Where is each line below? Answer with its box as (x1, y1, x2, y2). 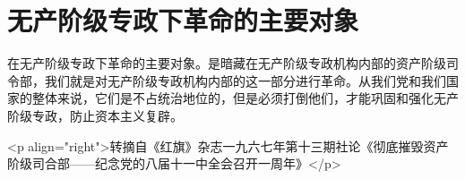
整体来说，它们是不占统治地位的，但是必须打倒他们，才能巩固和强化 (31, 89, 434, 107)
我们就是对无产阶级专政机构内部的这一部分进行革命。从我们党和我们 (44, 71, 446, 89)
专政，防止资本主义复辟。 (31, 106, 183, 124)
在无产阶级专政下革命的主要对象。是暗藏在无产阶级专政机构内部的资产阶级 (7, 54, 446, 72)
